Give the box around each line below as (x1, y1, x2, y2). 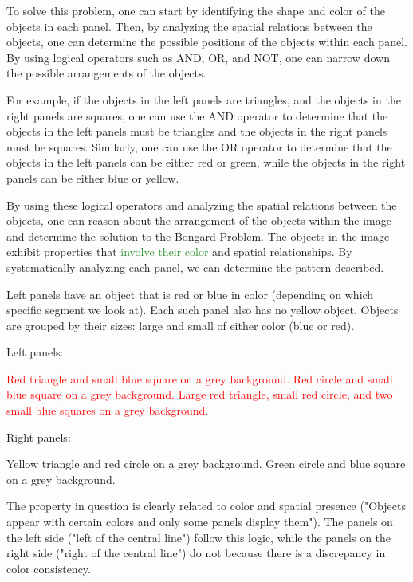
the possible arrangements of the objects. (6, 65, 206, 81)
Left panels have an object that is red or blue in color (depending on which (6, 285, 374, 302)
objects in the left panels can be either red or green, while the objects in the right (6, 154, 406, 171)
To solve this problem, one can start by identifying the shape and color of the (6, 2, 385, 18)
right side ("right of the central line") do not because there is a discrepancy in (6, 545, 386, 561)
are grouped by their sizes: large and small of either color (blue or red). (6, 317, 355, 333)
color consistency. (6, 560, 91, 576)
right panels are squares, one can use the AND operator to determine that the (6, 107, 388, 124)
